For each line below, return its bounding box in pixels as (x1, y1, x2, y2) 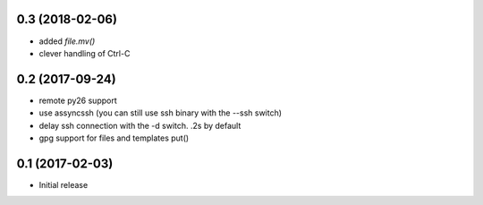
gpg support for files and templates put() (38, 132, 190, 143)
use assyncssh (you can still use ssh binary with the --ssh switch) (38, 107, 282, 118)
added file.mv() (38, 36, 96, 47)
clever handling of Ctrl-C (38, 47, 131, 58)
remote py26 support (38, 95, 118, 106)
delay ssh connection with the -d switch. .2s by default (38, 120, 241, 131)
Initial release (38, 179, 89, 190)
